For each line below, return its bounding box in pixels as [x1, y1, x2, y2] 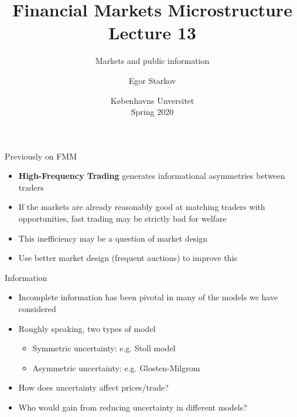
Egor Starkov [128, 74, 176, 86]
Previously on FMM [5, 150, 77, 162]
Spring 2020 [131, 106, 174, 118]
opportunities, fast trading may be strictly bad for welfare [18, 212, 227, 225]
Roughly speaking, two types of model [18, 322, 156, 334]
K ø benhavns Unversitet [110, 94, 194, 106]
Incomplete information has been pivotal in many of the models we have [18, 291, 278, 303]
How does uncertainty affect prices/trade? [18, 381, 169, 394]
